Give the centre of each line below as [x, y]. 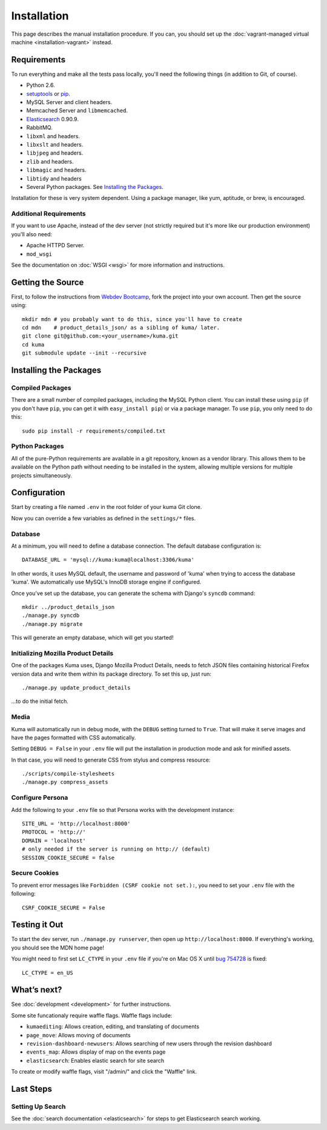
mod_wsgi [39, 254]
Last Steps [32, 1089]
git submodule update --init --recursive [84, 353]
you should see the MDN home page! [58, 948]
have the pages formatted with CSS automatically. [74, 737]
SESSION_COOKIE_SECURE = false [68, 858]
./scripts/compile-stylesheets [68, 774]
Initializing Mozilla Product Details [62, 653]
